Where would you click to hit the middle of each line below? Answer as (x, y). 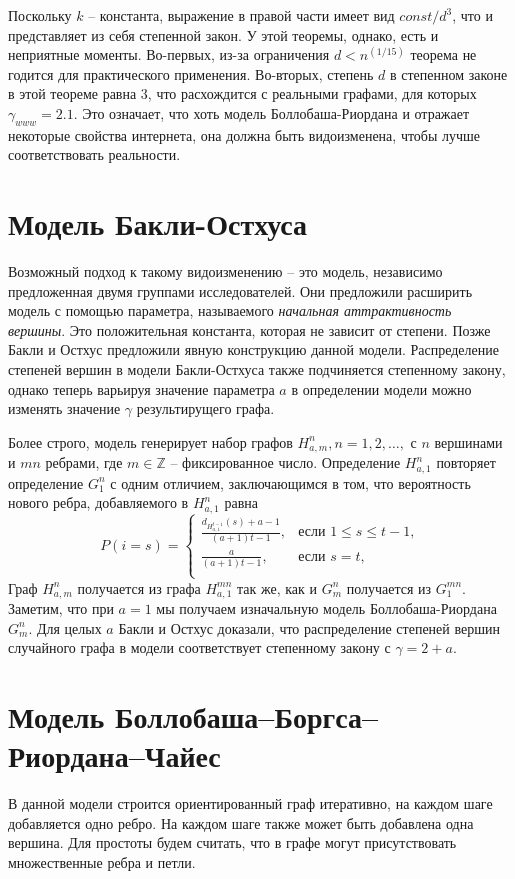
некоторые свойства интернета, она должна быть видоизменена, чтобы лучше (244, 134)
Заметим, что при (61, 607)
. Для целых (65, 627)
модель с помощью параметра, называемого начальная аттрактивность (230, 310)
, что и (472, 15)
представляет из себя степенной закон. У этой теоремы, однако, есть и (223, 34)
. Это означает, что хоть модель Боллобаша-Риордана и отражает (271, 112)
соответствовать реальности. (94, 154)
